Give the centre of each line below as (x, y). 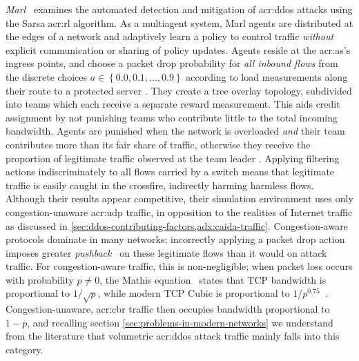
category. (25, 350)
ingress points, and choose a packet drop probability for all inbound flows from (172, 63)
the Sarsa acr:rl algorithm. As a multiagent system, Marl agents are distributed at (179, 22)
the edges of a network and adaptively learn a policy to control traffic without (170, 36)
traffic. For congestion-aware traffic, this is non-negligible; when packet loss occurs (179, 266)
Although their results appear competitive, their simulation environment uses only (179, 198)
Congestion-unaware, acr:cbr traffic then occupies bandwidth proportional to (168, 309)
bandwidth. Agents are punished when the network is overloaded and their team (175, 131)
